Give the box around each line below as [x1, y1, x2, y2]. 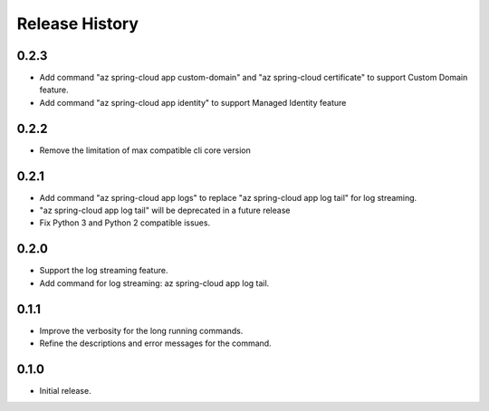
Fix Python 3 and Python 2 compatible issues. [39, 217, 211, 228]
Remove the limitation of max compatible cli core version [39, 145, 251, 156]
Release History [16, 14, 139, 33]
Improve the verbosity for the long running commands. [39, 325, 244, 336]
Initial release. [39, 385, 91, 396]
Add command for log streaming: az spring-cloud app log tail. [39, 277, 270, 289]
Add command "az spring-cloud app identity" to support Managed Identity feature [39, 97, 347, 108]
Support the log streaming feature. [39, 265, 168, 276]
